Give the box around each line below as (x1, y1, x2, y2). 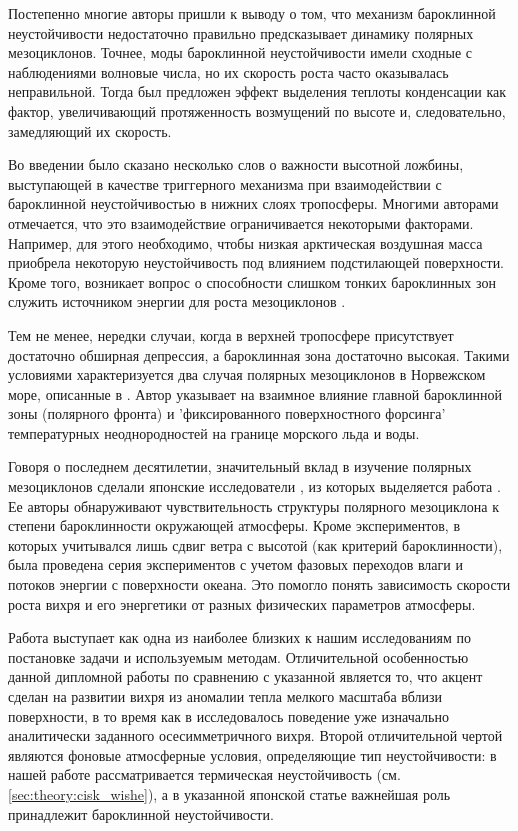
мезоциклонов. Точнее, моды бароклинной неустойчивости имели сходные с (8, 42, 472, 63)
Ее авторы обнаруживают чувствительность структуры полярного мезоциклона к (8, 495, 500, 516)
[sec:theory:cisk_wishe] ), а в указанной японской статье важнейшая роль (8, 783, 451, 804)
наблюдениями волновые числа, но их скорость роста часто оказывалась (8, 61, 449, 82)
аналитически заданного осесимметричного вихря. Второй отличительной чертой (8, 725, 503, 746)
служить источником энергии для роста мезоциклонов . (8, 291, 346, 312)
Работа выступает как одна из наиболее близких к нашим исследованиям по (8, 627, 472, 648)
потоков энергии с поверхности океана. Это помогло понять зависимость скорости (8, 574, 511, 595)
